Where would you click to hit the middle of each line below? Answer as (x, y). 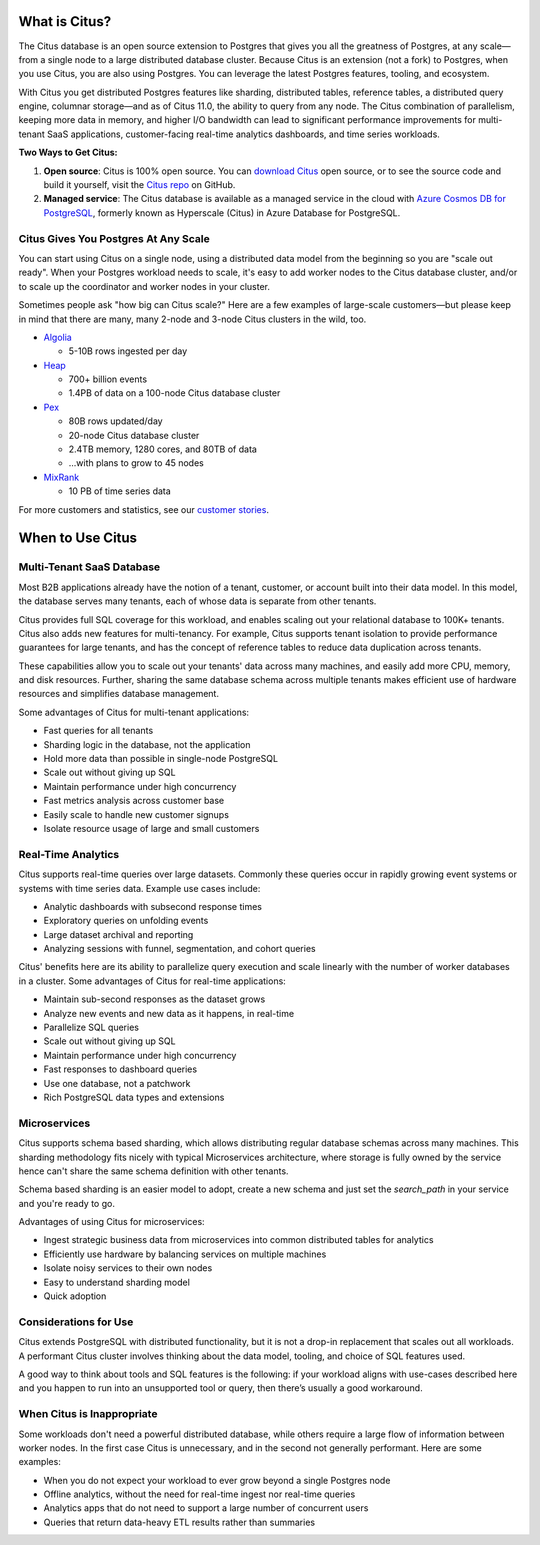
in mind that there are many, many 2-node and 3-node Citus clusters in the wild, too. (192, 319)
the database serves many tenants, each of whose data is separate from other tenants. (197, 601)
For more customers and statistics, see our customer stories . (144, 509)
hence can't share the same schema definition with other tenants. (153, 1171)
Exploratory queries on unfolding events (126, 921)
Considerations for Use (76, 1322)
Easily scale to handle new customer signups (136, 814)
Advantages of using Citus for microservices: (111, 1222)
